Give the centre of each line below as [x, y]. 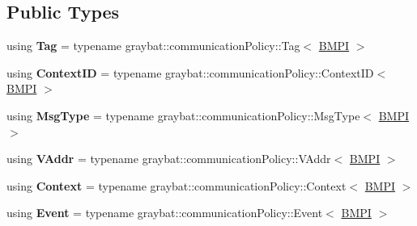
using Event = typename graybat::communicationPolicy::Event [165, 213]
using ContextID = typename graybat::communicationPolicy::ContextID [190, 72]
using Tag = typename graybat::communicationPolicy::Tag [153, 46]
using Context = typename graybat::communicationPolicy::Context [177, 185]
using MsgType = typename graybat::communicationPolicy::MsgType [183, 115]
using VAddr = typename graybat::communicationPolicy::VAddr [169, 159]
